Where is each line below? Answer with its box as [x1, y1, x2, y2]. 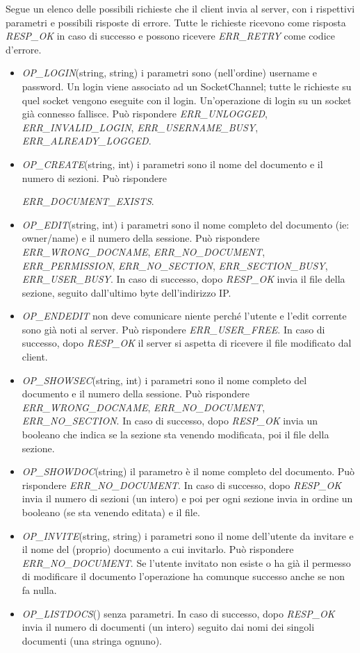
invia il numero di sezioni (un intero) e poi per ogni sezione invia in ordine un [22, 491, 353, 506]
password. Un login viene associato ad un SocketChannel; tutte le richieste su [22, 78, 352, 93]
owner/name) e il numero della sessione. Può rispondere [22, 231, 260, 245]
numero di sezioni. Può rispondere [22, 170, 167, 185]
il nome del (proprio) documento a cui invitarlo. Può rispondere [22, 542, 294, 556]
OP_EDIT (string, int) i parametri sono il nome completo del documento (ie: [22, 217, 350, 231]
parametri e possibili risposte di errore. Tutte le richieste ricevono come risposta [6, 15, 346, 29]
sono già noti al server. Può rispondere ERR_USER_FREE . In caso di [22, 322, 325, 336]
